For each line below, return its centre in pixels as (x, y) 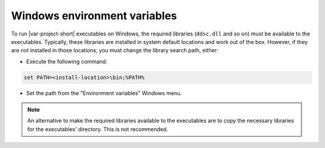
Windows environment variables (94, 16)
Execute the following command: (67, 61)
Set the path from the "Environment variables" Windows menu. (104, 93)
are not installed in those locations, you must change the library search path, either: (115, 51)
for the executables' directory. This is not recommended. (98, 129)
